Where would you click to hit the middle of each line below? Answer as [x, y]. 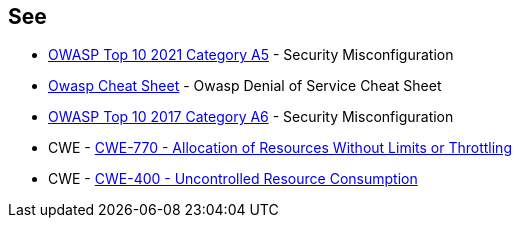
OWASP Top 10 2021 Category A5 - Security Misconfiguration [251, 55]
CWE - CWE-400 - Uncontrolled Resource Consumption [233, 179]
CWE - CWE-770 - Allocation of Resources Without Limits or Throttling [280, 148]
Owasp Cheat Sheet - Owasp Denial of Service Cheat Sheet [245, 86]
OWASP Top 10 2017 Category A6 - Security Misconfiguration [251, 117]
